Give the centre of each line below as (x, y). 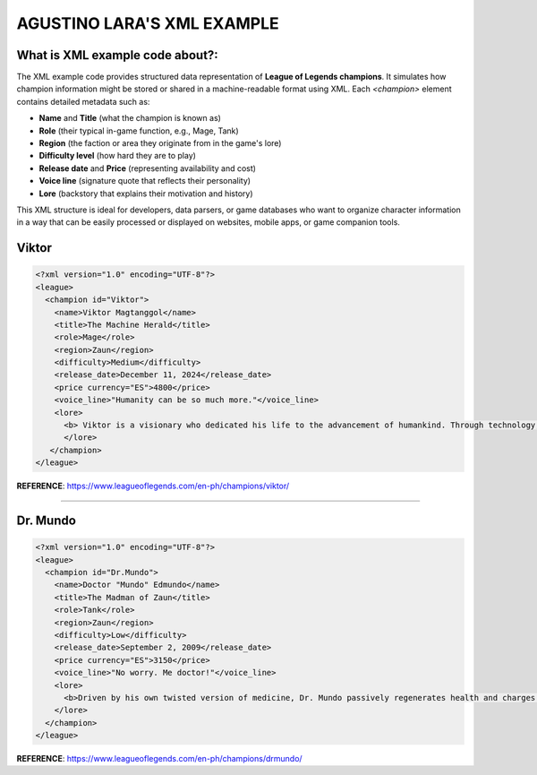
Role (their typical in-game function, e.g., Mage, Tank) (139, 131)
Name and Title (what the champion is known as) (130, 118)
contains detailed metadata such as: (83, 101)
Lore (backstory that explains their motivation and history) (146, 194)
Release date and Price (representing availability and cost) (148, 168)
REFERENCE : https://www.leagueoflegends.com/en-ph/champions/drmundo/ (160, 759)
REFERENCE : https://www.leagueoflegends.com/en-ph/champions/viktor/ (153, 486)
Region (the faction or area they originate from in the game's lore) (160, 143)
